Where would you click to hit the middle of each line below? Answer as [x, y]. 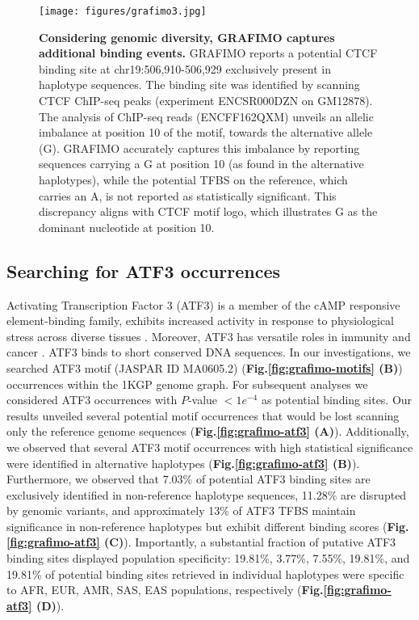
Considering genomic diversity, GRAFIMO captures [187, 37]
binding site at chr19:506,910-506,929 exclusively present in [185, 68]
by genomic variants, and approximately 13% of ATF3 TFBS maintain [181, 510]
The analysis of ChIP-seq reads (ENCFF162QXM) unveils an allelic [206, 116]
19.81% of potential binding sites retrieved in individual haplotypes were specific [205, 574]
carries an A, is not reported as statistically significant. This [188, 195]
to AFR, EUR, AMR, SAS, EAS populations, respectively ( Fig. [165, 590]
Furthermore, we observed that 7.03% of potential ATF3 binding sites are [189, 479]
